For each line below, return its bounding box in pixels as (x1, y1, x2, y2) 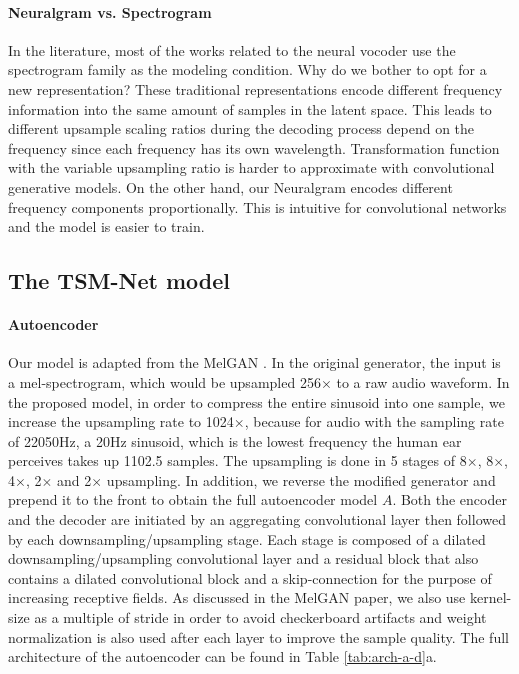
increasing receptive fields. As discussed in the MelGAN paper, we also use (8, 587, 466, 608)
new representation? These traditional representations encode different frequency (8, 78, 503, 99)
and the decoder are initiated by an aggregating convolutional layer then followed (8, 509, 506, 530)
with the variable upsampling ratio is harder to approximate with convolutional (8, 157, 495, 178)
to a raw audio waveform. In (336, 371, 510, 392)
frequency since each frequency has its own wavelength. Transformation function (8, 137, 500, 158)
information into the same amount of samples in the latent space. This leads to (8, 98, 492, 119)
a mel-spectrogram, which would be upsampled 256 (8, 371, 321, 392)
